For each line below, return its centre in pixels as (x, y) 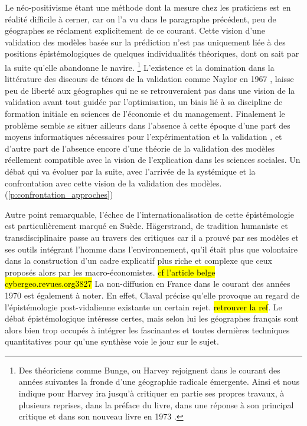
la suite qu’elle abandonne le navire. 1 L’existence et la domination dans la (140, 66)
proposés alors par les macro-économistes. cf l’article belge (110, 272)
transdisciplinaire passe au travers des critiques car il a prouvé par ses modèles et (152, 237)
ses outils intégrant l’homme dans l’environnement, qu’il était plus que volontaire (151, 249)
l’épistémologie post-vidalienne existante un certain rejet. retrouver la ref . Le (143, 307)
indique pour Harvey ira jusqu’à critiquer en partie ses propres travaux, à (151, 393)
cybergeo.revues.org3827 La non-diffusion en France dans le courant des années (148, 284)
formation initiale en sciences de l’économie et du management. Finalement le (145, 113)
